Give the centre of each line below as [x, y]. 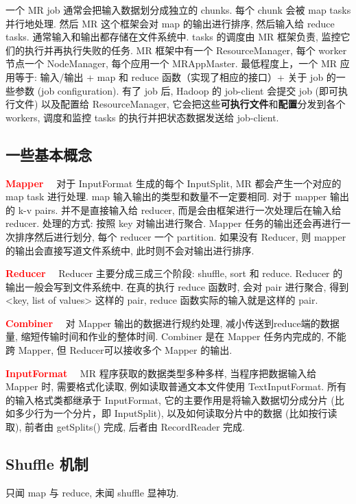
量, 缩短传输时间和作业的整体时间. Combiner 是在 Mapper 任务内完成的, [165, 336]
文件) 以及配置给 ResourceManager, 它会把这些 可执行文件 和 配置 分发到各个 [180, 104]
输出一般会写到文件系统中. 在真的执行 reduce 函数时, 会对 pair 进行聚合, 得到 [177, 286]
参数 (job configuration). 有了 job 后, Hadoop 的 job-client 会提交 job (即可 [177, 90]
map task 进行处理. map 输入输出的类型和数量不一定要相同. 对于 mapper [166, 196]
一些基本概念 [49, 154]
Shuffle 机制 [47, 464]
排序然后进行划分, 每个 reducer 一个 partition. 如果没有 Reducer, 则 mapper [180, 236]
